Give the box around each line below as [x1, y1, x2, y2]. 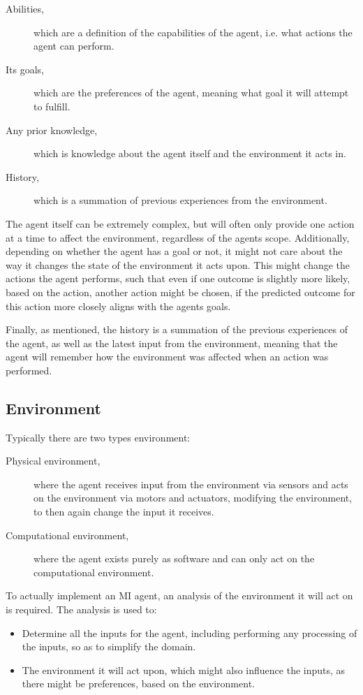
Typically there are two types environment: [6, 430, 191, 444]
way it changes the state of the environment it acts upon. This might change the [6, 257, 350, 272]
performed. [6, 363, 52, 377]
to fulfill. [34, 98, 71, 113]
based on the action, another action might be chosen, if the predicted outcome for [6, 284, 355, 299]
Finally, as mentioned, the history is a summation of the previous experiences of [6, 322, 348, 337]
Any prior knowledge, [6, 122, 98, 137]
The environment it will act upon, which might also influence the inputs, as [22, 662, 346, 677]
